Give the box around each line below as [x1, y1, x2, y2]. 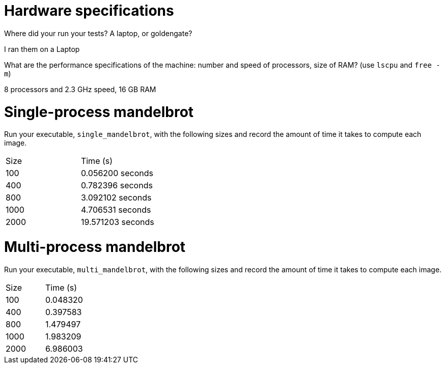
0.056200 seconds [80, 168, 153, 179]
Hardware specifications [4, 2, 174, 19]
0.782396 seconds [80, 180, 153, 191]
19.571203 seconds [80, 217, 154, 228]
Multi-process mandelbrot [4, 238, 186, 256]
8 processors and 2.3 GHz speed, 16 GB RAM [4, 84, 156, 94]
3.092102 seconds [80, 192, 152, 203]
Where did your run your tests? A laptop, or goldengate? [4, 29, 192, 38]
